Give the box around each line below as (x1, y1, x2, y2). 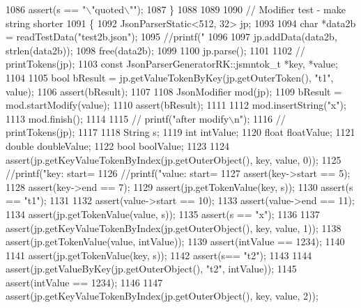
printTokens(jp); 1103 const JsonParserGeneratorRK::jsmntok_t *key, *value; (6, 56, 338, 71)
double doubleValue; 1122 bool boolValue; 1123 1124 (6, 138, 229, 153)
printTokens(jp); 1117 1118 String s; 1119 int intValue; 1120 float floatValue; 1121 (6, 125, 355, 139)
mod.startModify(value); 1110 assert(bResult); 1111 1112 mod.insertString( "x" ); (6, 98, 346, 112)
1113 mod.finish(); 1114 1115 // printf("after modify (6, 111, 229, 125)
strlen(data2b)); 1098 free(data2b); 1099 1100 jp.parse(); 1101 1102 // (6, 43, 305, 57)
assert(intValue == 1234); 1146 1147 (6, 275, 163, 289)
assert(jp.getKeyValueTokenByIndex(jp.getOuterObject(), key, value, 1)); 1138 (6, 220, 341, 235)
